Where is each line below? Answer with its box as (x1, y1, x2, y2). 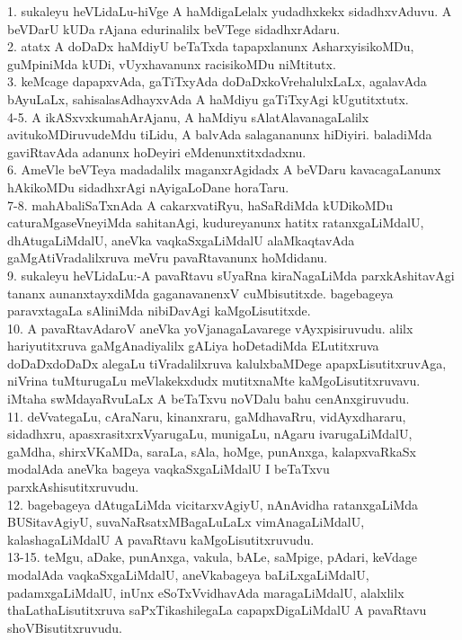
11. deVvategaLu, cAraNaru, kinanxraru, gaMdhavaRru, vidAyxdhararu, (7, 406, 406, 425)
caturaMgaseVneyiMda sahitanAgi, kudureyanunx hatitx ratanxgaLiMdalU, (7, 213, 424, 232)
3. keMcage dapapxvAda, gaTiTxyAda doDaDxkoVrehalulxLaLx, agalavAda (7, 72, 427, 91)
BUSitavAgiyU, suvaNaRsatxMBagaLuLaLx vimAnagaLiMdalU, (7, 512, 365, 531)
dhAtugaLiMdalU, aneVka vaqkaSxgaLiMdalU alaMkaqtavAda (7, 230, 355, 249)
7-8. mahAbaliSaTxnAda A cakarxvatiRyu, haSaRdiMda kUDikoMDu (7, 195, 394, 214)
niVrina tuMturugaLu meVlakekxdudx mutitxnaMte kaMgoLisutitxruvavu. (7, 371, 421, 390)
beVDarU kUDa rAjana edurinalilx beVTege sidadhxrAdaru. (7, 19, 341, 38)
